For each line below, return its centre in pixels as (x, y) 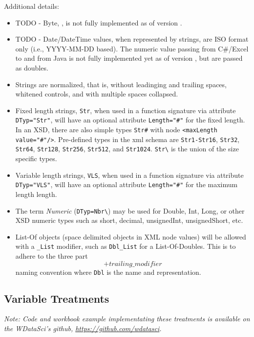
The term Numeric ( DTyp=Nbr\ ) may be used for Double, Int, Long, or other (130, 210)
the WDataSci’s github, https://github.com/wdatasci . (83, 328)
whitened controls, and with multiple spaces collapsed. (97, 94)
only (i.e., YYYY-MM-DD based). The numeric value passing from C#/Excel (132, 48)
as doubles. (32, 67)
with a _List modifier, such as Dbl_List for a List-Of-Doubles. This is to (126, 246)
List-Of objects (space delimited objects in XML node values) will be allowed (131, 236)
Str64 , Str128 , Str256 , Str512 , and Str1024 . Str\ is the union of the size (127, 149)
